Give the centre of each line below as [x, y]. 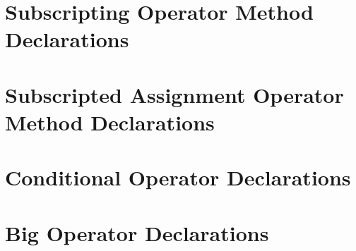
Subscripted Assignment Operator [174, 94]
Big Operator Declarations [137, 232]
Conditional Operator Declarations [178, 177]
